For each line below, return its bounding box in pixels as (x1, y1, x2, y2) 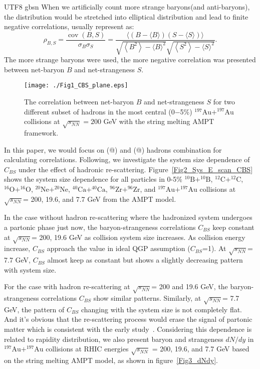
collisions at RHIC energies (46, 343, 129, 354)
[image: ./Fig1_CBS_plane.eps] (24, 82, 128, 89)
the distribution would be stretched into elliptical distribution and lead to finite (4, 11, 248, 22)
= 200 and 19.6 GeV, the (151, 281, 228, 292)
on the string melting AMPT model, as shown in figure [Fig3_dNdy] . (4, 354, 218, 365)
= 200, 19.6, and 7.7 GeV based (152, 343, 249, 354)
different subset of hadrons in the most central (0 (24, 106, 175, 116)
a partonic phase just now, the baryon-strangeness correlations (4, 221, 196, 232)
